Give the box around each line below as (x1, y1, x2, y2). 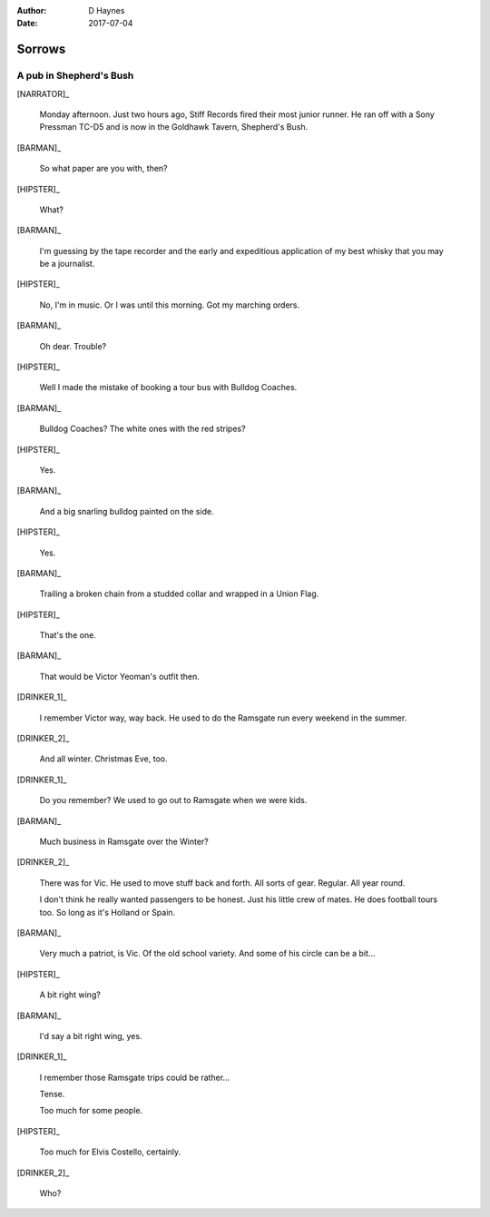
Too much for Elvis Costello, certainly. (39, 1146, 181, 1157)
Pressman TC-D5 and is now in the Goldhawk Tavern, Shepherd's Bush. (39, 122, 309, 132)
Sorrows (16, 42, 66, 57)
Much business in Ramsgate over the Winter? (39, 836, 209, 847)
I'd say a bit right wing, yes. (39, 1030, 142, 1041)
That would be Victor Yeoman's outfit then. (39, 671, 200, 682)
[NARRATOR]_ (16, 88, 70, 99)
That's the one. (39, 630, 97, 641)
